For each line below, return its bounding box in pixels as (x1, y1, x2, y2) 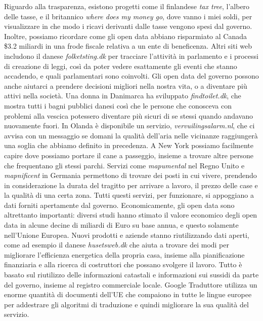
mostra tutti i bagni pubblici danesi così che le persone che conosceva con (4, 100, 232, 111)
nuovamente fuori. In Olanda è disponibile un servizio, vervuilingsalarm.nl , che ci (4, 120, 255, 131)
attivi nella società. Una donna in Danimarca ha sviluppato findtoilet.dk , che (4, 90, 241, 101)
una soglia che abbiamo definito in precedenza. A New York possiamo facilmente (4, 140, 254, 151)
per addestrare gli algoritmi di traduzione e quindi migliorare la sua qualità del (4, 299, 249, 309)
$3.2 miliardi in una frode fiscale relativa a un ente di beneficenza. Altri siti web (4, 41, 252, 51)
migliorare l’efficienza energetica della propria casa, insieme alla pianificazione (4, 249, 245, 260)
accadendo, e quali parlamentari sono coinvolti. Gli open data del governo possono (4, 70, 259, 81)
